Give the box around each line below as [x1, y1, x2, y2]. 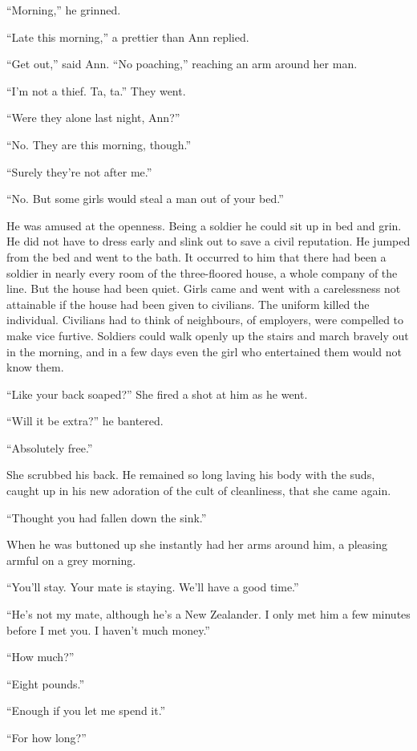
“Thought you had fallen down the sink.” [6, 509, 207, 526]
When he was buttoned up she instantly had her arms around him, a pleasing [6, 536, 387, 553]
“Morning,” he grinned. [6, 2, 121, 18]
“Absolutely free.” [6, 439, 93, 456]
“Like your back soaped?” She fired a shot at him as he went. [6, 385, 308, 402]
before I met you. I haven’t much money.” [6, 621, 210, 638]
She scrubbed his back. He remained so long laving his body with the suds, [6, 466, 375, 483]
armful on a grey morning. [6, 551, 136, 568]
